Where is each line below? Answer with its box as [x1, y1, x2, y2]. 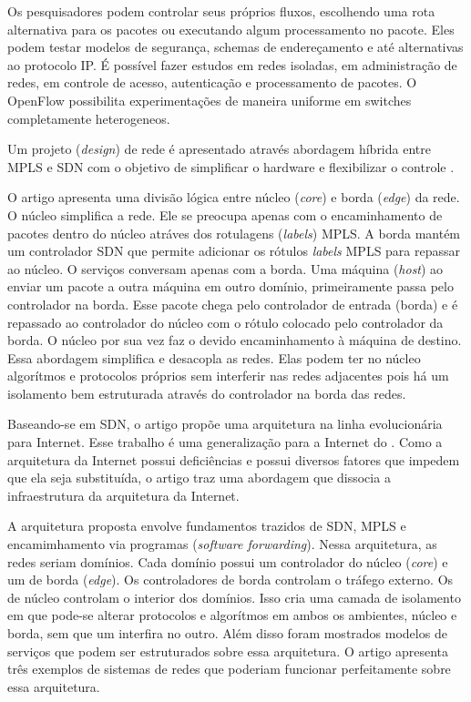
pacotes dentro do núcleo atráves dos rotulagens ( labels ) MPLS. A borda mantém [7, 223, 461, 242]
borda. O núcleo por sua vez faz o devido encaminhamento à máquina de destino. [7, 331, 462, 350]
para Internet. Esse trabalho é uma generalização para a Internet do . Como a [7, 432, 443, 452]
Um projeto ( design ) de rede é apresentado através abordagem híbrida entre [7, 139, 431, 158]
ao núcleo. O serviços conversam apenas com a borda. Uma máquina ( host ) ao [7, 259, 444, 278]
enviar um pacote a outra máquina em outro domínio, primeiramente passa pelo [7, 277, 454, 296]
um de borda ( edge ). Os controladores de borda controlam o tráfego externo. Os [7, 570, 454, 589]
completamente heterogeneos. [7, 108, 170, 127]
